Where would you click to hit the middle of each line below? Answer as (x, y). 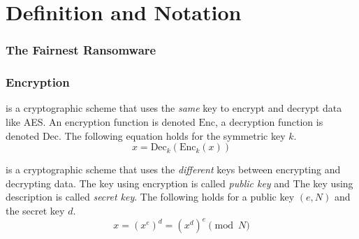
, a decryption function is (269, 122)
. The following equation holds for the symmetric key (172, 135)
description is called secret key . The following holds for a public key (150, 197)
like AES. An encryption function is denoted (101, 122)
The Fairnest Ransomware (81, 50)
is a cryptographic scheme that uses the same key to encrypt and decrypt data (174, 108)
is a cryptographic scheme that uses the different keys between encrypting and (173, 169)
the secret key (35, 210)
